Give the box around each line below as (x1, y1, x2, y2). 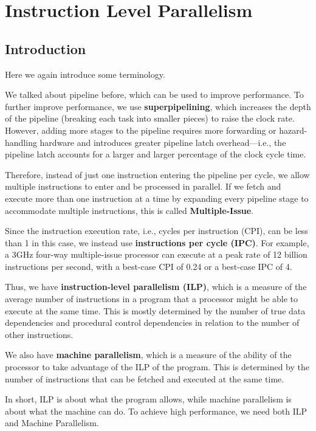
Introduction (5, 39, 86, 58)
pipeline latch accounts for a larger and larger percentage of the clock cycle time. (5, 148, 306, 160)
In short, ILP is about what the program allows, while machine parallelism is (5, 393, 292, 405)
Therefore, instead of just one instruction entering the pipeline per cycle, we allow (5, 168, 310, 181)
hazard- (279, 123, 307, 136)
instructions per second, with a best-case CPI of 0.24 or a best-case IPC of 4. (5, 260, 292, 272)
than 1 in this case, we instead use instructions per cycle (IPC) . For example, (5, 236, 309, 249)
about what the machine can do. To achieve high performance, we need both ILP (5, 404, 307, 417)
